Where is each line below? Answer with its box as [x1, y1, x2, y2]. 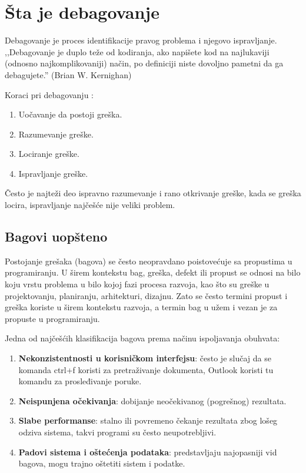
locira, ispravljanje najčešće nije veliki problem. [5, 199, 175, 211]
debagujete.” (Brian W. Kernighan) [5, 68, 132, 80]
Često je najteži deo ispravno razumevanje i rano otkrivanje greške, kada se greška [5, 187, 301, 199]
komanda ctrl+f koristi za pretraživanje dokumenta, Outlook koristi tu [18, 363, 274, 375]
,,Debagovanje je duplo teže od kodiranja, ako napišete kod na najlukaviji [5, 45, 270, 58]
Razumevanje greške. [18, 128, 94, 140]
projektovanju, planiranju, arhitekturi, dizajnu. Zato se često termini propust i [5, 289, 288, 301]
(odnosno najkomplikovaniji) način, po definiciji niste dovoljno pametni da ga [5, 57, 284, 69]
